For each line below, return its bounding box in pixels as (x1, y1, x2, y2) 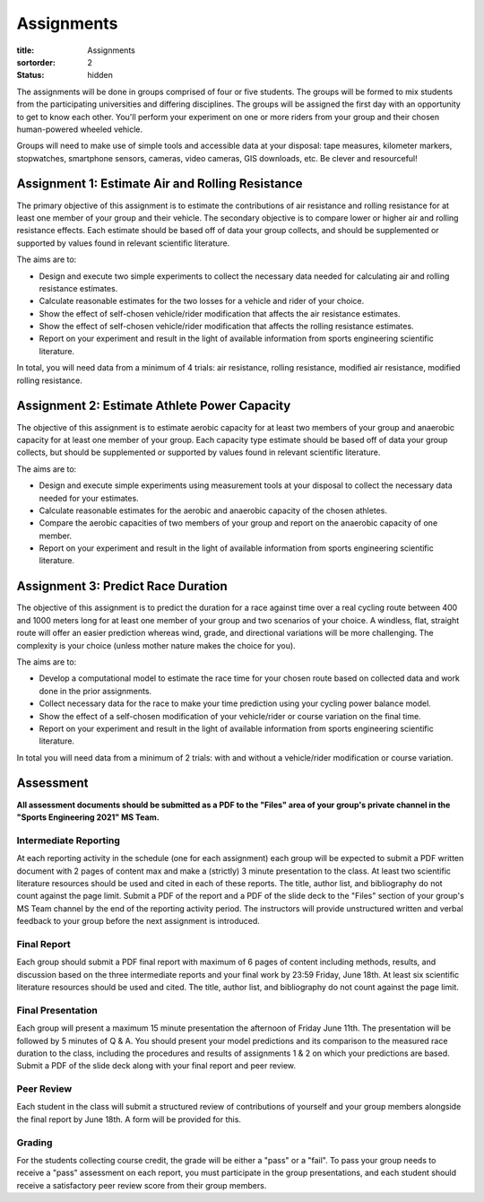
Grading (16, 1136, 53, 1148)
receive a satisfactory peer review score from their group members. (16, 1180, 267, 1190)
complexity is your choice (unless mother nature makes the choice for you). (16, 640, 296, 650)
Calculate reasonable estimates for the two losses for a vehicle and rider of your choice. (39, 296, 365, 307)
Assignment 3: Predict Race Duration (16, 579, 228, 594)
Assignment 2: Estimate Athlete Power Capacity (16, 398, 291, 414)
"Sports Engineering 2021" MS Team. (16, 812, 160, 823)
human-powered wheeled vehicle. (16, 124, 143, 135)
